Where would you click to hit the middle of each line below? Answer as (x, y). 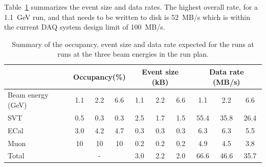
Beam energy (28, 95)
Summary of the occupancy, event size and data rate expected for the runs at (133, 44)
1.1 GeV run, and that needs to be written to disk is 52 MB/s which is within (127, 17)
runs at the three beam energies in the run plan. (133, 54)
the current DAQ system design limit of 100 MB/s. (85, 27)
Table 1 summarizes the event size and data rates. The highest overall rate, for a (131, 7)
